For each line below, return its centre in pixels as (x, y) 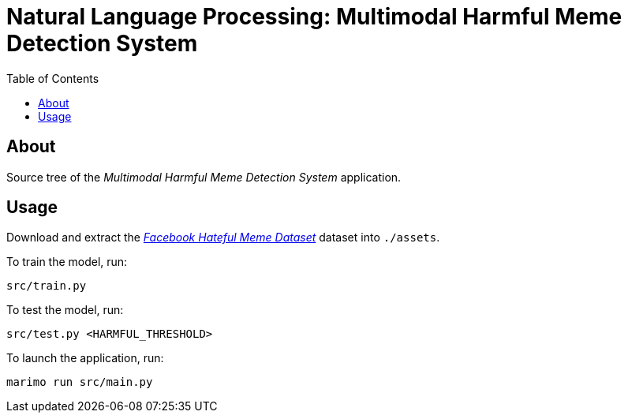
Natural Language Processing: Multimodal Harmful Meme (314, 17)
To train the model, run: (67, 262)
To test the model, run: (65, 310)
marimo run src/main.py (80, 382)
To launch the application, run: (85, 358)
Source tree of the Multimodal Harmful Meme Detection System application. (204, 177)
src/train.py (47, 286)
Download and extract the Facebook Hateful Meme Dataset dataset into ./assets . (223, 238)
